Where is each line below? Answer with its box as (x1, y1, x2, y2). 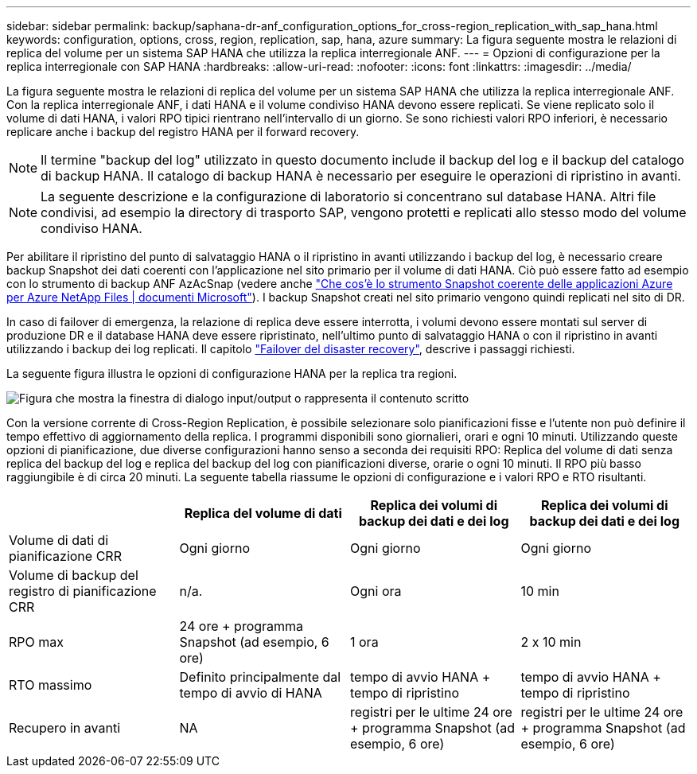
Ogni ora (350, 583, 402, 599)
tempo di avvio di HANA (179, 685, 322, 701)
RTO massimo (9, 677, 92, 693)
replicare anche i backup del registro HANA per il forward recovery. (6, 125, 360, 138)
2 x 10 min (520, 634, 582, 650)
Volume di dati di (9, 532, 109, 548)
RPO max (9, 634, 64, 650)
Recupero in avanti (9, 720, 121, 736)
